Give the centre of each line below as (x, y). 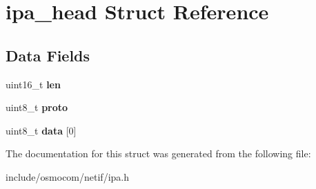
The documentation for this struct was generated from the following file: (158, 153)
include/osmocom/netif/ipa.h (67, 176)
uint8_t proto (37, 107)
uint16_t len (33, 84)
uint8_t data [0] (41, 130)
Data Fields (48, 55)
